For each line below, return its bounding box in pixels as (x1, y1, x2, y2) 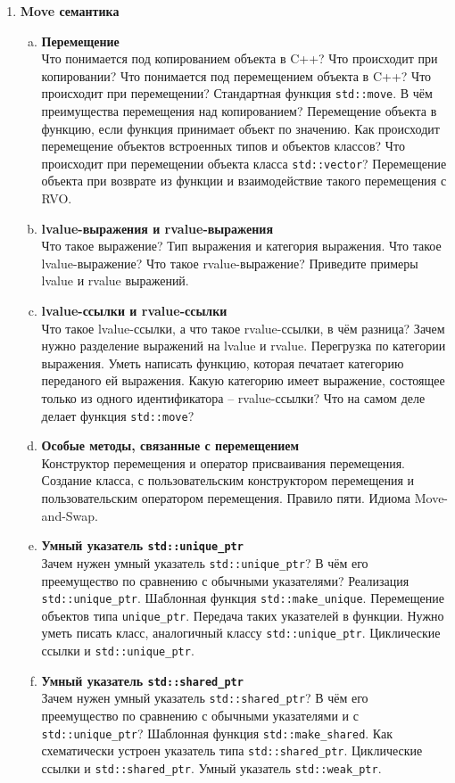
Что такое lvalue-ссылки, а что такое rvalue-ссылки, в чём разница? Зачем (41, 318, 445, 337)
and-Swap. (41, 506, 98, 524)
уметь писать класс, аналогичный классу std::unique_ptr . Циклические (41, 623, 441, 642)
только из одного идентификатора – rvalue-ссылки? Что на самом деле (41, 389, 426, 407)
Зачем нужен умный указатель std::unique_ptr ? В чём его (41, 553, 368, 572)
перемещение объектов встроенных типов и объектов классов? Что (41, 136, 405, 155)
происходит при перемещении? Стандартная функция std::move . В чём (41, 84, 433, 103)
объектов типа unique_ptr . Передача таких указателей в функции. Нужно (41, 606, 444, 624)
